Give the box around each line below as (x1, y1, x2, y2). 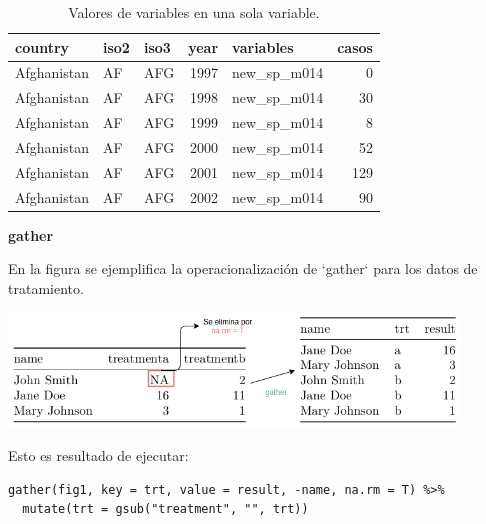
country (15, 36, 70, 57)
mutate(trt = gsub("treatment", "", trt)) (22, 502, 309, 517)
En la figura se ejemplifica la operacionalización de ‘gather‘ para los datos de (8, 258, 478, 279)
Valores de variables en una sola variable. (68, 2, 320, 22)
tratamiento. (8, 277, 84, 298)
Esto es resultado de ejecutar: (8, 445, 189, 466)
